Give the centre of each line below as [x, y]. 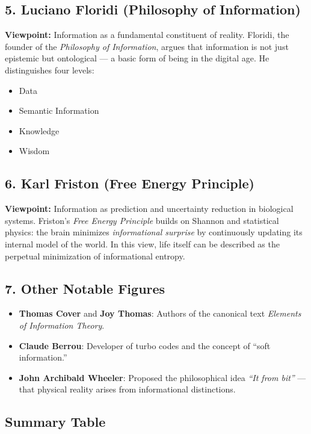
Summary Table [55, 422]
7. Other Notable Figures [85, 288]
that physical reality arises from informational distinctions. [127, 389]
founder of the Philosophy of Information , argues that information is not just [147, 46]
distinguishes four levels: [50, 70]
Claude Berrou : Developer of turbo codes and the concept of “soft [145, 345]
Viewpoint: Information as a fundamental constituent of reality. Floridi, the [147, 35]
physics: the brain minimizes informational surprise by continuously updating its [154, 232]
